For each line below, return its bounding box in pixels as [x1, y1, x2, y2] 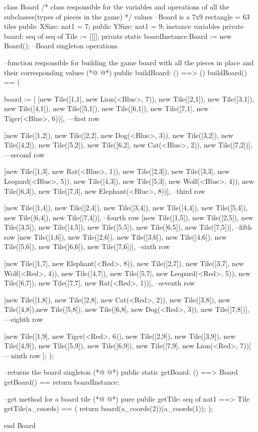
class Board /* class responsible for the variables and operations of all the [4, 1, 230, 11]
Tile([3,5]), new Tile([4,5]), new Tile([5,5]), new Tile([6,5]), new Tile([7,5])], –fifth [4, 222, 252, 232]
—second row [4, 149, 45, 159]
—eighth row [4, 314, 43, 324]
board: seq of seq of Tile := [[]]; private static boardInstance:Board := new [4, 30, 232, 41]
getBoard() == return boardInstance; [4, 377, 120, 387]
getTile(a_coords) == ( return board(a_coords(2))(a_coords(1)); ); [4, 403, 213, 414]
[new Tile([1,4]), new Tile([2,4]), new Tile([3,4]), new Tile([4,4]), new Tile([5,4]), [4, 202, 248, 213]
